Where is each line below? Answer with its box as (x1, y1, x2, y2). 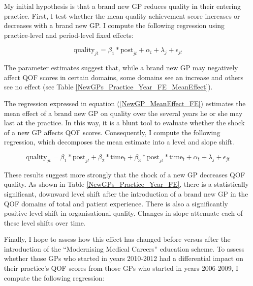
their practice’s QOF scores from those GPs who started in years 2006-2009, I (4, 263, 239, 273)
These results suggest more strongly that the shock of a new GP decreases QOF (4, 169, 245, 179)
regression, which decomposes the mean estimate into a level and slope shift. (4, 137, 234, 147)
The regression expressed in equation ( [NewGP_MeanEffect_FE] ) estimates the (4, 98, 246, 108)
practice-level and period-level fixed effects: (4, 29, 134, 40)
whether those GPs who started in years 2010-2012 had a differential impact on (4, 253, 244, 263)
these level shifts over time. (4, 217, 86, 228)
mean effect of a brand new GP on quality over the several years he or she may (4, 108, 243, 118)
